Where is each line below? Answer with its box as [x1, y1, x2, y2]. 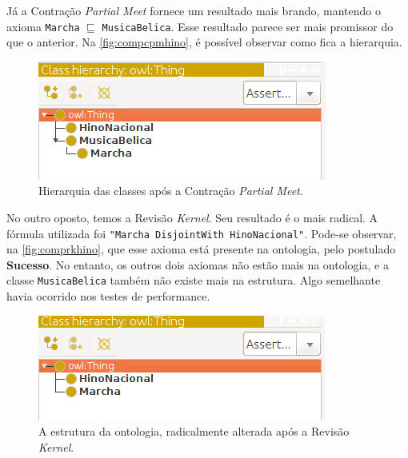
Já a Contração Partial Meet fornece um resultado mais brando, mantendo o [6, 2, 381, 18]
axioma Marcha [6, 18, 80, 34]
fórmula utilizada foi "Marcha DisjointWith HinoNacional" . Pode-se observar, [6, 225, 397, 241]
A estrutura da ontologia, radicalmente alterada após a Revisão [38, 423, 350, 440]
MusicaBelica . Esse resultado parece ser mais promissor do [102, 18, 394, 34]
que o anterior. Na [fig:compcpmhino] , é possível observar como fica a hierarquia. [6, 34, 402, 50]
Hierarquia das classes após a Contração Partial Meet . [38, 182, 303, 199]
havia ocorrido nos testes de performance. [6, 288, 210, 305]
